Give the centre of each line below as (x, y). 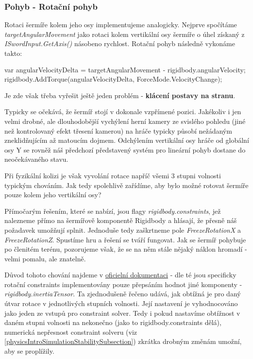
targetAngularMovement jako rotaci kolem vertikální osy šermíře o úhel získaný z (125, 34)
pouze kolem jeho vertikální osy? (53, 195)
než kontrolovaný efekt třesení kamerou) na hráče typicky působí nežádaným (118, 130)
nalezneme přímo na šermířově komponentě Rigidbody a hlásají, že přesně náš (121, 220)
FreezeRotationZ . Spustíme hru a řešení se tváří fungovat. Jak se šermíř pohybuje (125, 239)
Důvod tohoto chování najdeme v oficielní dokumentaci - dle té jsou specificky (120, 275)
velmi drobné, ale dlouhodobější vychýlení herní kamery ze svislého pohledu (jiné (125, 121)
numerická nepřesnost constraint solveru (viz (71, 332)
